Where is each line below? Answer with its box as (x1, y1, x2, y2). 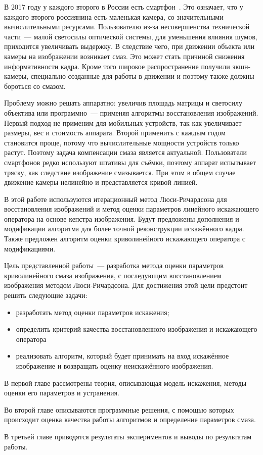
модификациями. (4, 243, 56, 254)
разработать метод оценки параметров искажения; (16, 307, 169, 317)
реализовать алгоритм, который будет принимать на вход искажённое (16, 350, 229, 361)
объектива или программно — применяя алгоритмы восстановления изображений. (4, 107, 258, 118)
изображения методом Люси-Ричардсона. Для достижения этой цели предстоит (4, 280, 248, 290)
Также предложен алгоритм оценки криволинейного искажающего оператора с (4, 233, 246, 244)
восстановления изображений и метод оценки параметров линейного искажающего (4, 204, 259, 214)
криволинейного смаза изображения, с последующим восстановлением (4, 270, 222, 280)
